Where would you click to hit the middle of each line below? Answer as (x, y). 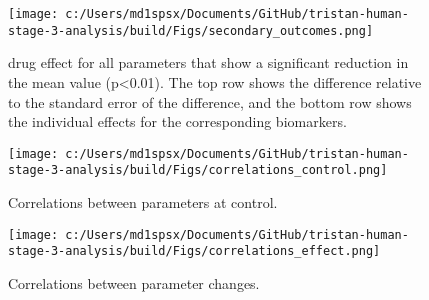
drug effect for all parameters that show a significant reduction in (208, 62)
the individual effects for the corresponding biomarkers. (177, 121)
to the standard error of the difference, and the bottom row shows (210, 101)
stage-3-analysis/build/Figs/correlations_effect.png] (194, 251)
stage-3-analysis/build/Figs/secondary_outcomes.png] (191, 30)
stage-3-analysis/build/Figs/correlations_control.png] (198, 170)
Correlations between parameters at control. (143, 202)
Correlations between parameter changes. (134, 282)
